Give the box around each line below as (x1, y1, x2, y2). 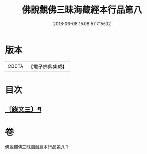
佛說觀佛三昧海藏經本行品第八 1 (5, 144, 68, 150)
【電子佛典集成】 (28, 63, 67, 70)
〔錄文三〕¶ (5, 106, 42, 114)
